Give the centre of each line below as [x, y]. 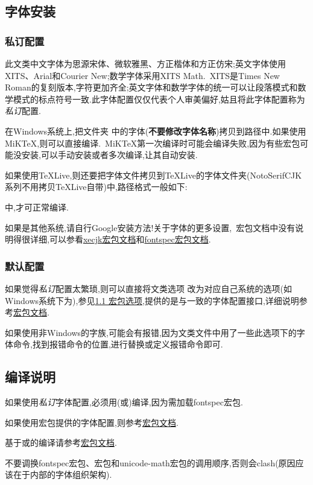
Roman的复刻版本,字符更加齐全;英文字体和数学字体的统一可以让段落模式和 [151, 87]
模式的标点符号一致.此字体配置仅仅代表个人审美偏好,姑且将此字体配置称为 [159, 99]
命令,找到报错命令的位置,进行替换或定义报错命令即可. [118, 344]
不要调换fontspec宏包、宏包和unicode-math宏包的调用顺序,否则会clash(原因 [150, 462]
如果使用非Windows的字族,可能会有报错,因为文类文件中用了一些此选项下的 [151, 332]
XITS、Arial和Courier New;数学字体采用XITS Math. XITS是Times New [142, 75]
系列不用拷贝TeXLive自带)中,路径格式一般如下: [96, 187]
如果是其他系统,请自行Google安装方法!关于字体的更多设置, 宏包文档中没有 [150, 227]
